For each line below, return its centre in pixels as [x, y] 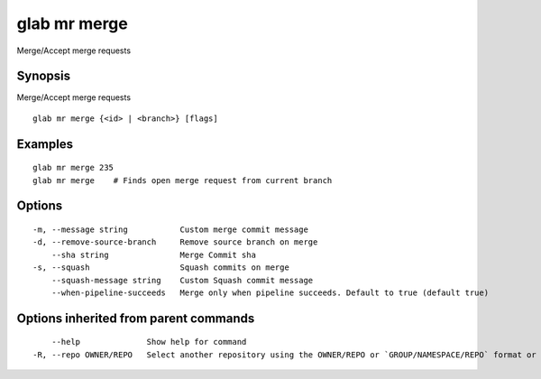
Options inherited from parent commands [136, 318]
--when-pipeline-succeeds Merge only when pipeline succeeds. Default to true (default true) [270, 293]
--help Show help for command [149, 342]
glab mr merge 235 [73, 168]
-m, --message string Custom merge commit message [170, 230]
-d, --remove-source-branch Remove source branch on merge [175, 242]
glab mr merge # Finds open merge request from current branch [183, 180]
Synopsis [44, 76]
